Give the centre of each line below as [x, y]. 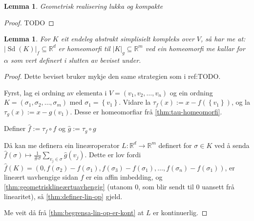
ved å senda [232, 145]
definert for [175, 145]
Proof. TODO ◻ [29, 22]
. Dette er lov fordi [113, 155]
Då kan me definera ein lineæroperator [62, 145]
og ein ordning [191, 92]
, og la [241, 102]
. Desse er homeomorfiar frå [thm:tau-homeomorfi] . [146, 111]
